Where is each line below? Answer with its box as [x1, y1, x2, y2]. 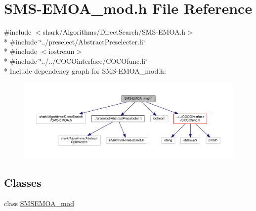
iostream [48, 46, 75, 56]
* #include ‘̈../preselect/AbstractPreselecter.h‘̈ [4, 36, 145, 46]
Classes [4, 174, 42, 190]
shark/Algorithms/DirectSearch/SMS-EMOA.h [43, 27, 186, 37]
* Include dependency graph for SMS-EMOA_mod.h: [4, 65, 166, 76]
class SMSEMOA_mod [4, 198, 74, 208]
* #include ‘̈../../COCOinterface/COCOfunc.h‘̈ [4, 55, 147, 66]
